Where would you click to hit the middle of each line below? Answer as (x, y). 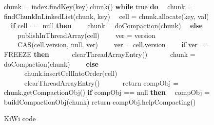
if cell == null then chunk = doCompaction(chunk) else (107, 26)
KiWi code (20, 118)
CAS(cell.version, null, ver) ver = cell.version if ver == (114, 45)
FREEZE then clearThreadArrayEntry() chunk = (100, 54)
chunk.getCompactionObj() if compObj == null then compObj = (107, 92)
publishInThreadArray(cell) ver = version (86, 35)
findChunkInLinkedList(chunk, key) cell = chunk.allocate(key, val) (107, 16)
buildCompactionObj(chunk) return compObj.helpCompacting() (100, 101)
